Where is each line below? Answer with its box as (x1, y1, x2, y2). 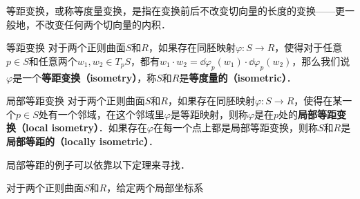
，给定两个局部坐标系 (106, 180, 204, 195)
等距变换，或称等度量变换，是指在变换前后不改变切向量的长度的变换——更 (6, 3, 345, 17)
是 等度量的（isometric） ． (179, 70, 296, 84)
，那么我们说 (292, 53, 350, 68)
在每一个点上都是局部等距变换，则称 (153, 120, 318, 135)
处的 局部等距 (278, 106, 337, 121)
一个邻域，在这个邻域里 (57, 106, 164, 121)
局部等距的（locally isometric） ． (6, 133, 158, 148)
